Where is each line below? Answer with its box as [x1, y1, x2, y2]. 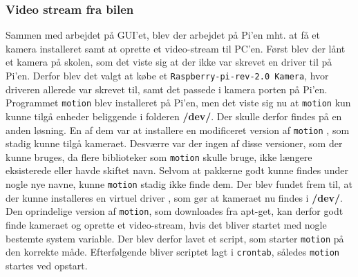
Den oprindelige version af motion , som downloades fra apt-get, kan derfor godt [6, 204, 343, 218]
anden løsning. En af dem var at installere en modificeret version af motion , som [6, 122, 350, 137]
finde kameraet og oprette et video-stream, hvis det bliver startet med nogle [6, 217, 327, 231]
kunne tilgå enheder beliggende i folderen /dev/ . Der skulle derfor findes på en [6, 108, 342, 123]
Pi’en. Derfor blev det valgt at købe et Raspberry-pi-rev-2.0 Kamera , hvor [6, 68, 329, 82]
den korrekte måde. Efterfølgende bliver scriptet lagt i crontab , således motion [6, 245, 339, 259]
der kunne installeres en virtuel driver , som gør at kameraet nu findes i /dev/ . [6, 190, 343, 204]
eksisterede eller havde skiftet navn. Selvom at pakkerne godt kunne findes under [6, 163, 348, 178]
